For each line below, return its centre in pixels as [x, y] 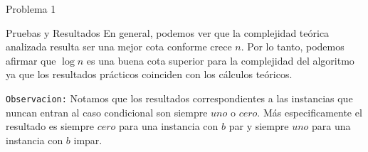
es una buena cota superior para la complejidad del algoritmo [220, 60]
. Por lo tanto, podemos [293, 47]
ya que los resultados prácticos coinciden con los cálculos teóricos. [149, 74]
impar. [88, 140]
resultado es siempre [50, 126]
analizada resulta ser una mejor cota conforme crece [119, 47]
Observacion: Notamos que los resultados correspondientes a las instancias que [179, 98]
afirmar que [31, 60]
